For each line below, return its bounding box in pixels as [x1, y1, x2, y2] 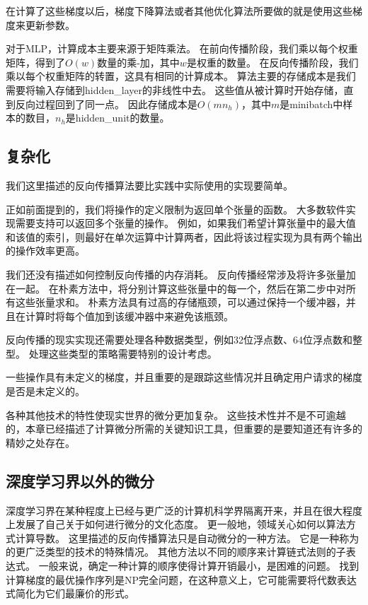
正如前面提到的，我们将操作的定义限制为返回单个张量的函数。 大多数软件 [6, 201, 346, 216]
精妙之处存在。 [6, 435, 75, 450]
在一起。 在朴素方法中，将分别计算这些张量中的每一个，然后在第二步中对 [6, 281, 346, 295]
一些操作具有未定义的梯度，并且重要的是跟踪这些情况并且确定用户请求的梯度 [6, 370, 362, 384]
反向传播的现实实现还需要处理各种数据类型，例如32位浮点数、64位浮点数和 [6, 332, 352, 347]
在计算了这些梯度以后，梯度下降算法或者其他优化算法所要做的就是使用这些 [6, 4, 352, 18]
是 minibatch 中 [280, 96, 343, 111]
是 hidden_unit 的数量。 [65, 110, 170, 125]
